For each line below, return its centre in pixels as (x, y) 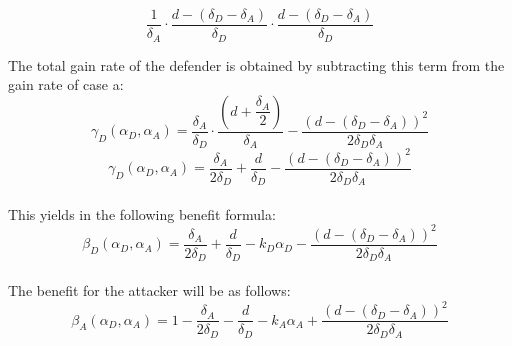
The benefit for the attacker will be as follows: (149, 290)
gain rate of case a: (66, 84)
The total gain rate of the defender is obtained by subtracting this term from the (256, 64)
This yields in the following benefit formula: (142, 213)
